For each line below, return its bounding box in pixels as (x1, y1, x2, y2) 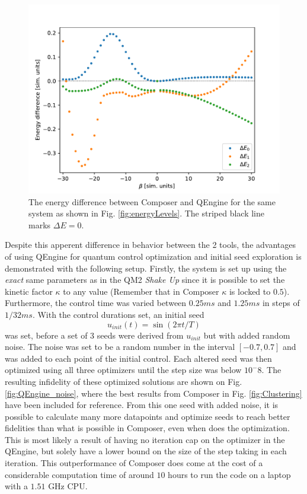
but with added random (203, 329, 290, 341)
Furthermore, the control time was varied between (5, 297, 187, 309)
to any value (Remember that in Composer (63, 285, 219, 297)
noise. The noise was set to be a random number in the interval (5, 340, 235, 353)
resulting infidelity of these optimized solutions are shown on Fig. (5, 375, 242, 387)
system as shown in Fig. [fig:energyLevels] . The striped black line (28, 207, 264, 219)
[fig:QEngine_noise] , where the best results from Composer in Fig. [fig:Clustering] (5, 387, 302, 399)
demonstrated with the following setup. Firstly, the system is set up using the (5, 262, 287, 274)
